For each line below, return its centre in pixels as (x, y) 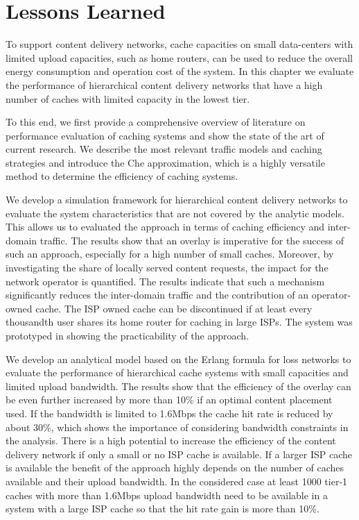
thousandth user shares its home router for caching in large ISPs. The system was (179, 322)
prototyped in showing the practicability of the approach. (128, 335)
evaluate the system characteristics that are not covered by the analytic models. (175, 213)
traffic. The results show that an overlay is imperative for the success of (192, 240)
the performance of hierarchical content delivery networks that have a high (164, 84)
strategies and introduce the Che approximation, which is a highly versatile (165, 162)
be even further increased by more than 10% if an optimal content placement (169, 400)
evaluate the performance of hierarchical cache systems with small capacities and (177, 372)
